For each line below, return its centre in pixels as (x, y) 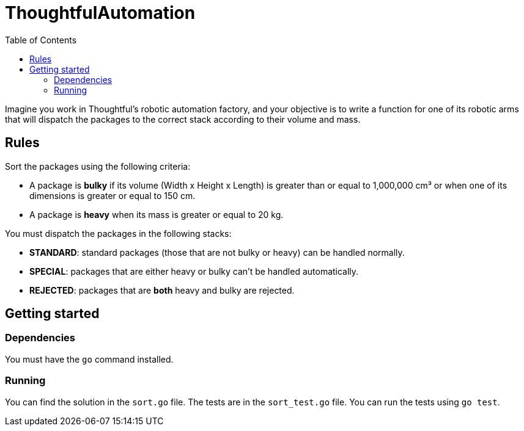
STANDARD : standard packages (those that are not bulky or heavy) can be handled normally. (217, 252)
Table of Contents (41, 40)
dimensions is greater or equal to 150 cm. (113, 195)
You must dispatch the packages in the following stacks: (118, 233)
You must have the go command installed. (89, 359)
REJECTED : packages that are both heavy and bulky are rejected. (162, 290)
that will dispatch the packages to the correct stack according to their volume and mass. (183, 119)
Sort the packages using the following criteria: (98, 166)
